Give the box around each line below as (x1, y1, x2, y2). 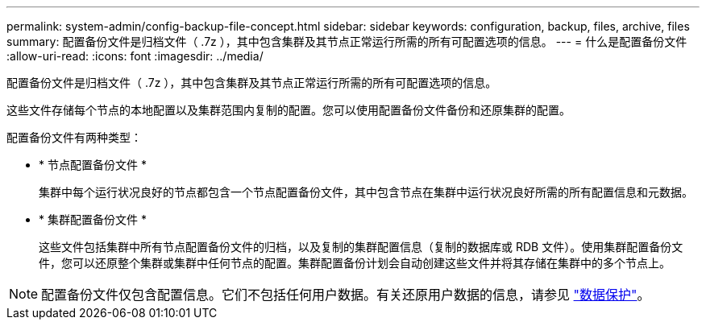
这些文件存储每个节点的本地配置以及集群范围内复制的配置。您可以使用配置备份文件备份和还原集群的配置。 (6, 103, 571, 117)
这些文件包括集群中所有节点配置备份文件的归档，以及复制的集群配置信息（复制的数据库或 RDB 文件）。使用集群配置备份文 (39, 240, 683, 254)
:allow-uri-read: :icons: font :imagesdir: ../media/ (6, 49, 264, 63)
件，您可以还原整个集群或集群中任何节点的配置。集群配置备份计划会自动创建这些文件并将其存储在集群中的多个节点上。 (39, 256, 671, 270)
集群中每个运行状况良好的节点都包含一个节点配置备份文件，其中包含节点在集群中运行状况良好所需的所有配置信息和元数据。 (39, 185, 693, 199)
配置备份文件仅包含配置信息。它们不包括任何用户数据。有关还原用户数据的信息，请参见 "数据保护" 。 (41, 287, 650, 303)
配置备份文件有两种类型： (6, 130, 142, 144)
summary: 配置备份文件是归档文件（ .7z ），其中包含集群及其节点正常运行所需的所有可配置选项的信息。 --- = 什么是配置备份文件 (6, 35, 687, 48)
